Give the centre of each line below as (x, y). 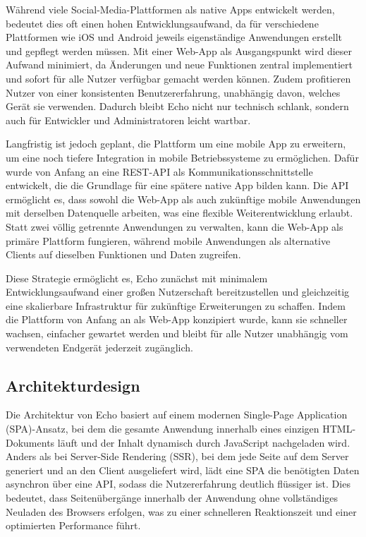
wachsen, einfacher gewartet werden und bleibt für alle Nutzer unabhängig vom (177, 333)
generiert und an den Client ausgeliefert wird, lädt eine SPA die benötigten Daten (183, 470)
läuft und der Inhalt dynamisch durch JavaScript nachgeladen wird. (204, 442)
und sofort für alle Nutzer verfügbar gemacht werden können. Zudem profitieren (178, 78)
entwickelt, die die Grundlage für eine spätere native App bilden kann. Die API (177, 185)
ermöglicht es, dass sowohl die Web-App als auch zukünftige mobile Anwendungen (183, 199)
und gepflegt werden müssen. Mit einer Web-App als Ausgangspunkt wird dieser (179, 50)
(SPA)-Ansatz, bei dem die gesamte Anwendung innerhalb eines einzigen (163, 429)
